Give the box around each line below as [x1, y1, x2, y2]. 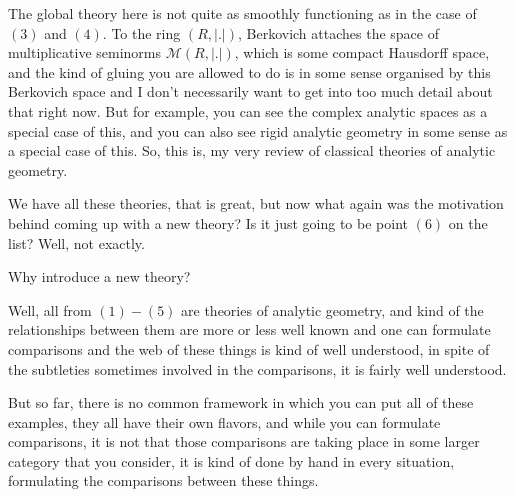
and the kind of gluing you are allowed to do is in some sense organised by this [8, 61, 491, 82]
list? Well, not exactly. [8, 232, 145, 253]
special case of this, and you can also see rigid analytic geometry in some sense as [8, 120, 508, 141]
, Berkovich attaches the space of [237, 22, 439, 43]
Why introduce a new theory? [8, 266, 191, 287]
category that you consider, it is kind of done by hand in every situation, [8, 450, 455, 471]
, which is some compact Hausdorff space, [234, 42, 490, 63]
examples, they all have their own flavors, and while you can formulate [8, 411, 441, 432]
